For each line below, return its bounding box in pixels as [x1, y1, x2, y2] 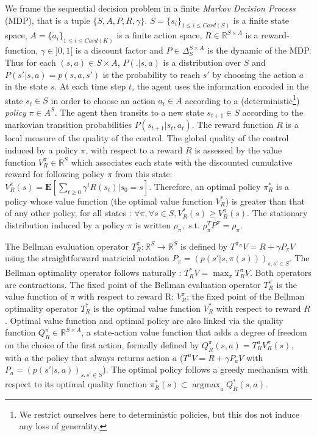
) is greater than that [225, 194, 305, 207]
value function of [5, 290, 68, 303]
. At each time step [54, 80, 126, 93]
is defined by [180, 239, 228, 252]
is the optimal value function [93, 301, 201, 314]
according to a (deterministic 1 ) [185, 92, 300, 107]
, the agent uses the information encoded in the [132, 80, 309, 93]
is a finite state [233, 13, 289, 26]
